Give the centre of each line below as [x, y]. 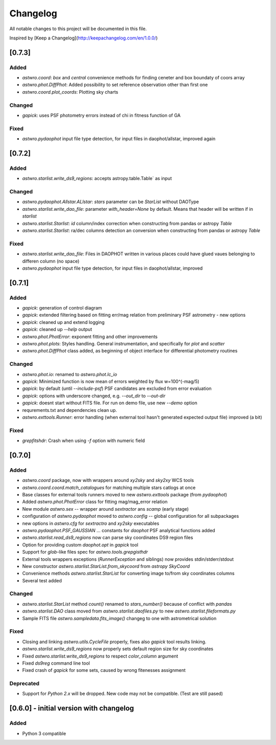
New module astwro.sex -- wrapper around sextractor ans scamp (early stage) [106, 509]
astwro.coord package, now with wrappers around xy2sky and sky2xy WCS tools [108, 480]
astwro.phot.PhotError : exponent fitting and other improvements [90, 336]
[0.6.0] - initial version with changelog [72, 708]
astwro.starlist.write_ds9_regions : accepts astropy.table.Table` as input [97, 179]
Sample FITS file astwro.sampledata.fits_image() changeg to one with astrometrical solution [119, 618]
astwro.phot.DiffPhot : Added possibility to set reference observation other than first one [115, 85]
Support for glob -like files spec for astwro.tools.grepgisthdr [85, 552]
